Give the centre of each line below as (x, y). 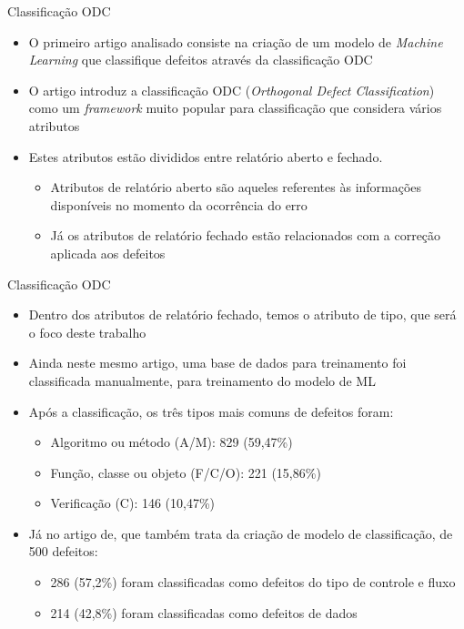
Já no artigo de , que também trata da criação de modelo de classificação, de (241, 533)
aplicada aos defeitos (108, 253)
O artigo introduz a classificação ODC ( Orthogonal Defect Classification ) (232, 90)
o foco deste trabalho (87, 332)
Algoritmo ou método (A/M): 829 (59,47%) (171, 442)
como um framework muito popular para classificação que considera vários (235, 108)
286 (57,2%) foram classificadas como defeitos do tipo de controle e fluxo (253, 582)
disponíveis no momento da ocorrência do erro (179, 204)
